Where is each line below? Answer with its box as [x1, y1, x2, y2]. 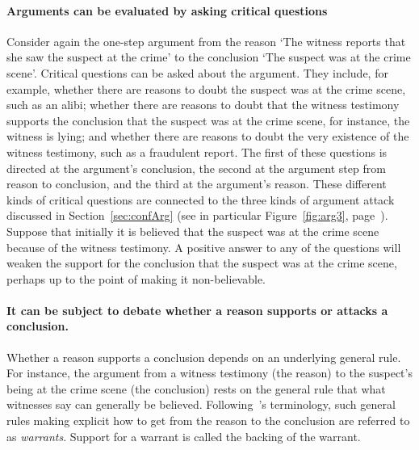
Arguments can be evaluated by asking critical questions [6, 2, 328, 19]
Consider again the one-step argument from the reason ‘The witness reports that [6, 32, 406, 49]
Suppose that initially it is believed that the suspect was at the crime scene [6, 222, 379, 239]
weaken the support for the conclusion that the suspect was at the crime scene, [6, 254, 397, 271]
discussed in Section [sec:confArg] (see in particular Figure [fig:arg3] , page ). [6, 207, 388, 224]
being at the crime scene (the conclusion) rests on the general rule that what [6, 380, 386, 397]
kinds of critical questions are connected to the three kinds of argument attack [6, 191, 395, 208]
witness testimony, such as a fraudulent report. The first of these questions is [6, 143, 388, 160]
